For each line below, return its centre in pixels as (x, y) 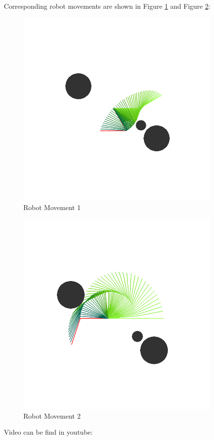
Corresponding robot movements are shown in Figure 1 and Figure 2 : (107, 6)
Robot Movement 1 (52, 207)
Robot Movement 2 (52, 415)
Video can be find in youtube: (48, 432)
